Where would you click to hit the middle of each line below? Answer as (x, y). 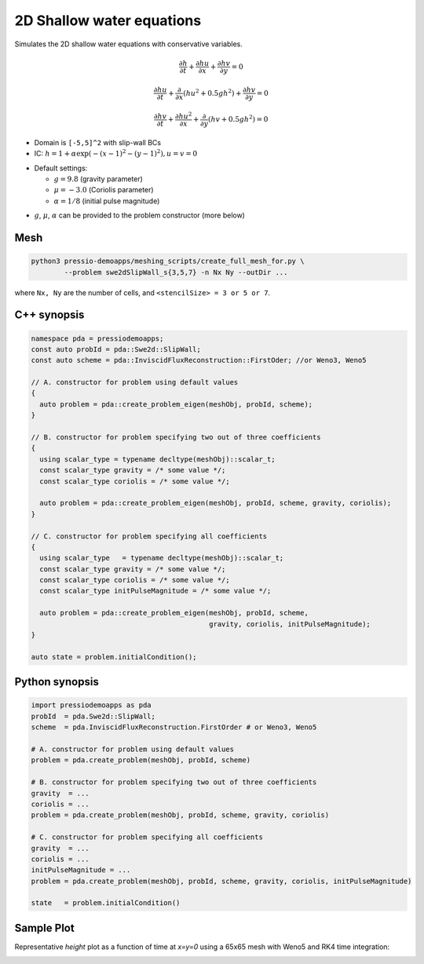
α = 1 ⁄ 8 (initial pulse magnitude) (107, 201)
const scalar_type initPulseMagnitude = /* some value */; (155, 591)
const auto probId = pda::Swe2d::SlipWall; (116, 349)
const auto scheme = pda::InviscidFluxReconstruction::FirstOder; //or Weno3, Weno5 (199, 360)
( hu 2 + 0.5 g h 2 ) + (212, 92)
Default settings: (61, 168)
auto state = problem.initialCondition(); (114, 657)
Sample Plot (44, 927)
